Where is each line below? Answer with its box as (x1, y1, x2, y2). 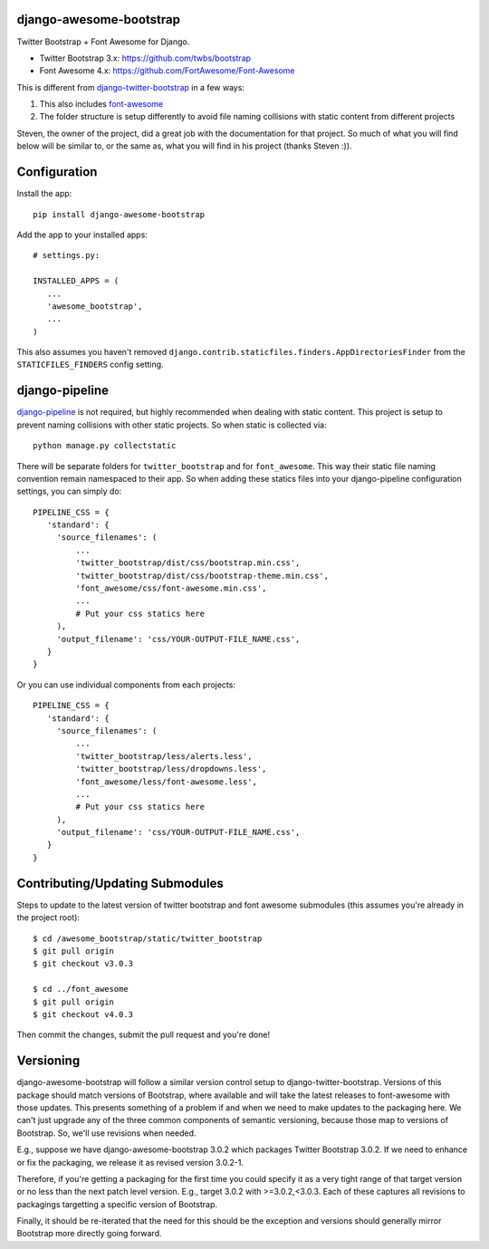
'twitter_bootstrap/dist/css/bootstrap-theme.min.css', (75, 571, 330, 581)
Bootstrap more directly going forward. (16, 1228, 162, 1239)
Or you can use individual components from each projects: (16, 679, 235, 690)
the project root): (16, 912, 81, 923)
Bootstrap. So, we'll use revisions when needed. (16, 1128, 197, 1139)
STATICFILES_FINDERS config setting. (16, 359, 164, 370)
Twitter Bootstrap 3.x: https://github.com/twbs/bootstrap (39, 53, 252, 63)
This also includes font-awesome (39, 99, 164, 110)
